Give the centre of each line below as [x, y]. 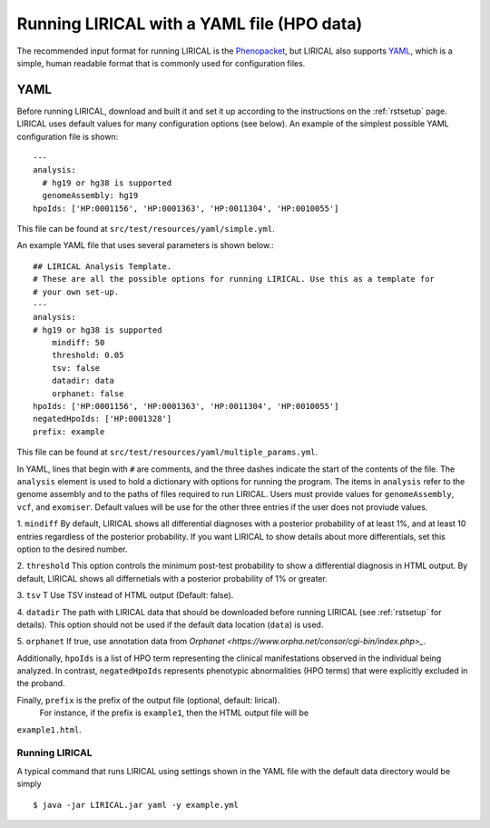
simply [29, 784]
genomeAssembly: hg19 [90, 196]
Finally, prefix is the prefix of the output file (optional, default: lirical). [148, 700]
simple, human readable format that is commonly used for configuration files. [161, 63]
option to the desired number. [72, 549]
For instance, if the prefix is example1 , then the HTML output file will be [174, 713]
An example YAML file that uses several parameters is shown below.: [145, 245]
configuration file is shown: [68, 136]
